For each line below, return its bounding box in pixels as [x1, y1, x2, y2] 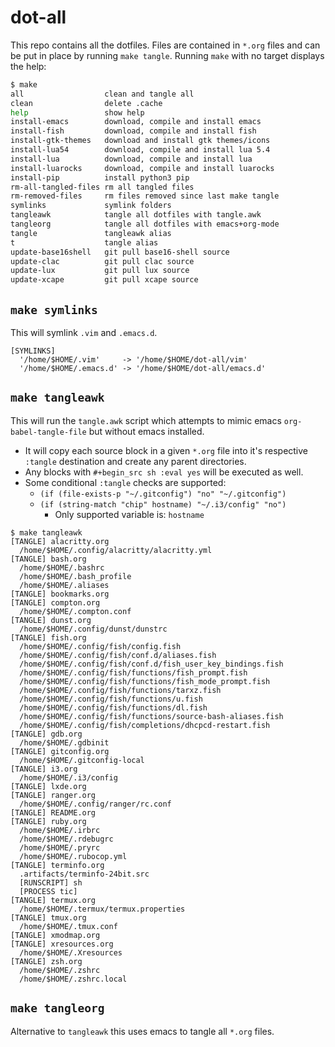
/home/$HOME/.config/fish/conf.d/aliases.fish [19, 650, 217, 660]
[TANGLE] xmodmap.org [10, 930, 101, 940]
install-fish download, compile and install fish [10, 126, 257, 136]
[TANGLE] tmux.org [10, 912, 87, 923]
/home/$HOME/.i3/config [19, 772, 118, 783]
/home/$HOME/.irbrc [19, 825, 101, 835]
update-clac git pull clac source [10, 256, 195, 266]
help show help [10, 107, 145, 118]
